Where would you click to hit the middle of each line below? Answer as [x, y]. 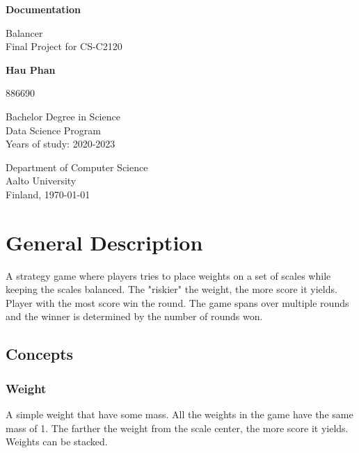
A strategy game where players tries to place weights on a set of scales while [168, 275]
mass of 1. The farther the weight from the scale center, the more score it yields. [177, 428]
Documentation [43, 9]
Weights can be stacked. [57, 442]
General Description [104, 242]
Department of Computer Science [77, 167]
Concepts [40, 354]
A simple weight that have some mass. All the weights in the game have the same [179, 414]
